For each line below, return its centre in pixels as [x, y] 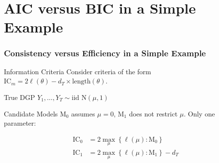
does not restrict [153, 113]
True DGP [20, 97]
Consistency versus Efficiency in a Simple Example [105, 53]
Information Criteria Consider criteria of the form [78, 71]
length [81, 82]
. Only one [199, 113]
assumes [83, 113]
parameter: [20, 123]
